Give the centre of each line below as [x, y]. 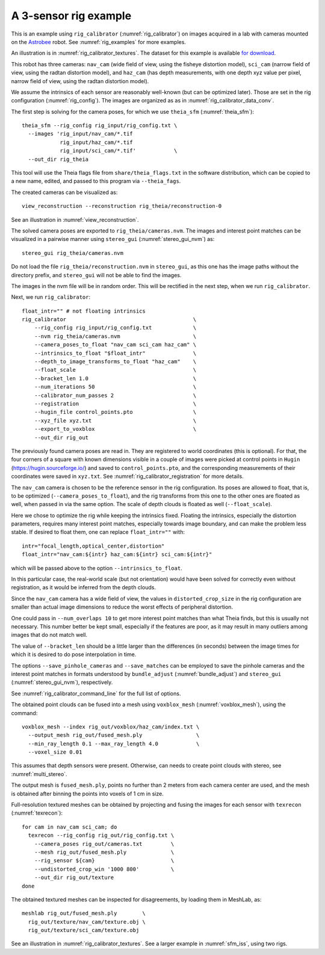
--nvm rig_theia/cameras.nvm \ [115, 336]
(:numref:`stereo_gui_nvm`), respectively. [62, 682]
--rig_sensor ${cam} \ [104, 861]
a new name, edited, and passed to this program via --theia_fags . [96, 181]
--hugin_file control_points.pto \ [115, 412]
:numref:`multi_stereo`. [39, 774]
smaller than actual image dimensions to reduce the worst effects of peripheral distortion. [122, 607]
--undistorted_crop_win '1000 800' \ [104, 869]
